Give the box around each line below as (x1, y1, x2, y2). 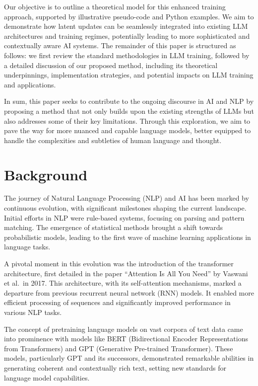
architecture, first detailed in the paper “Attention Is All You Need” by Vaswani (4, 268, 248, 278)
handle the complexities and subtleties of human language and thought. (4, 135, 222, 145)
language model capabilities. (4, 372, 90, 383)
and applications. (4, 79, 56, 89)
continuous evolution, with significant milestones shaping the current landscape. (4, 203, 247, 213)
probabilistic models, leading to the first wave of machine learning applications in (4, 232, 251, 242)
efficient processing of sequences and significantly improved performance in (4, 297, 231, 308)
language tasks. (4, 241, 51, 252)
